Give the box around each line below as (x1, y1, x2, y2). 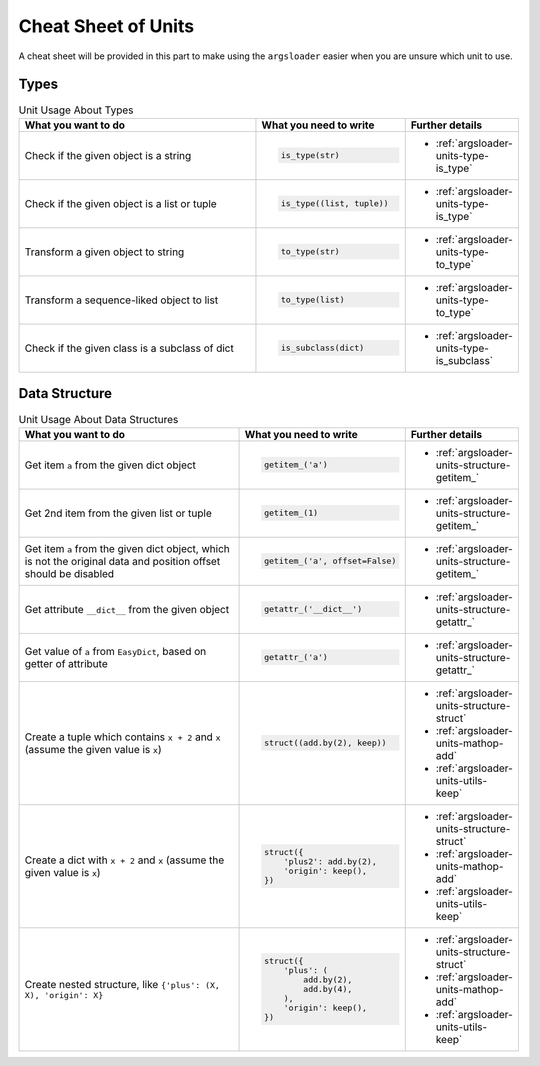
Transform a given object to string (24, 245, 185, 259)
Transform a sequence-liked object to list (24, 293, 219, 307)
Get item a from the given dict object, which (24, 541, 230, 555)
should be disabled (24, 566, 115, 580)
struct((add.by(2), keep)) (263, 738, 387, 749)
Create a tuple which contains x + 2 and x (24, 730, 221, 744)
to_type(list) (280, 295, 345, 305)
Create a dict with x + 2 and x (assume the (24, 853, 225, 867)
